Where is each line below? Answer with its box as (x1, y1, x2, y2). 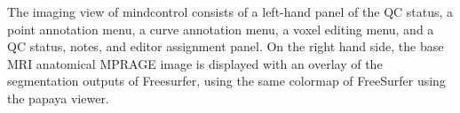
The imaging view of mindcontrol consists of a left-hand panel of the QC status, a (7, 3, 454, 20)
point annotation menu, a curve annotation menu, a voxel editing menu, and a (7, 19, 434, 38)
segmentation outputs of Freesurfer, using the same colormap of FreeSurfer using (7, 72, 446, 90)
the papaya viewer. (7, 88, 109, 107)
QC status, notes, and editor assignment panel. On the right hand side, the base (7, 37, 444, 56)
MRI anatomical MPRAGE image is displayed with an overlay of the (7, 54, 383, 72)
